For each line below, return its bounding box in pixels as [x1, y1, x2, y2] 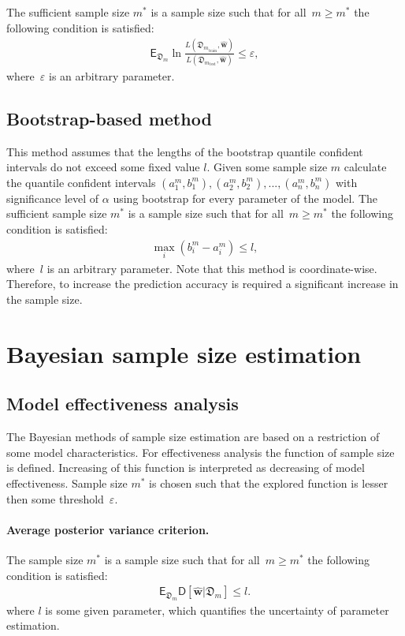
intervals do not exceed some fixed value [6, 159, 200, 175]
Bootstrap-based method [6, 106, 212, 130]
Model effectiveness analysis [6, 391, 239, 416]
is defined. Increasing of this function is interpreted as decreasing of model [6, 459, 365, 476]
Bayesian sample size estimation [6, 337, 362, 369]
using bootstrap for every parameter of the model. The [113, 189, 378, 206]
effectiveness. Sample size [6, 475, 128, 491]
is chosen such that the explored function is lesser [149, 475, 388, 491]
